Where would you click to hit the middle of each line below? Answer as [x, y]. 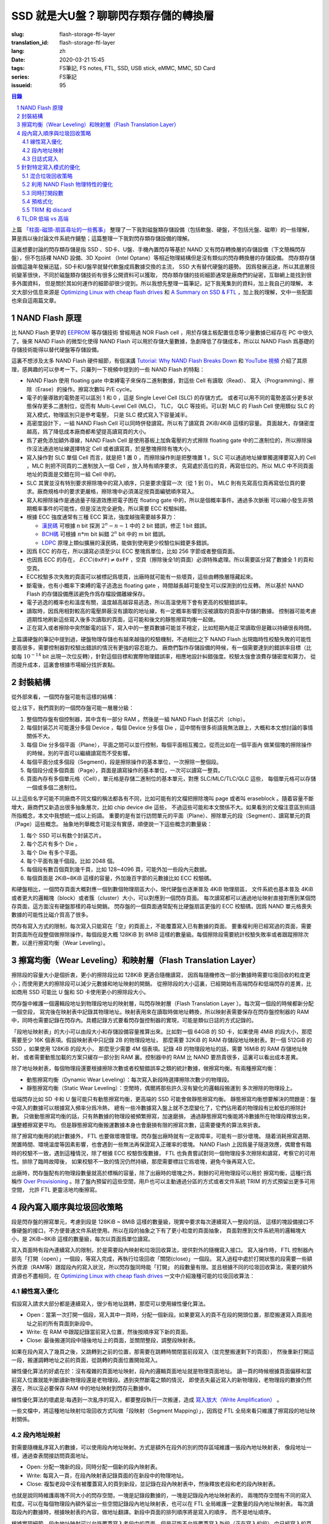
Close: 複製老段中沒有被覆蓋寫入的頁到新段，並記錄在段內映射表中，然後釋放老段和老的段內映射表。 [153, 1484]
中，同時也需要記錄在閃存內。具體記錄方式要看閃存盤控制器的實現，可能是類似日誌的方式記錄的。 [134, 1020]
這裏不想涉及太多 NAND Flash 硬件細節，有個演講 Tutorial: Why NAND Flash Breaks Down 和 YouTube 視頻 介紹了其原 [159, 361]
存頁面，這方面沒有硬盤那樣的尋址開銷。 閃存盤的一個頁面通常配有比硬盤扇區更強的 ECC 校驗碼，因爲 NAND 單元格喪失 [162, 906]
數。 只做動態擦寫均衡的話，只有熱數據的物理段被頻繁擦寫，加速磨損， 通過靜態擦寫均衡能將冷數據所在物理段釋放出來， [162, 1116]
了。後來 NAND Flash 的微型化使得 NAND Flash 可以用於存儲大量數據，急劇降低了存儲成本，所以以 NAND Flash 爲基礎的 [163, 341]
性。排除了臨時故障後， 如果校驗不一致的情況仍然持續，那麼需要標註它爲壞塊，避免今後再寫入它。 [135, 1162]
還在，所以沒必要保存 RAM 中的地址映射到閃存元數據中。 [83, 1388]
